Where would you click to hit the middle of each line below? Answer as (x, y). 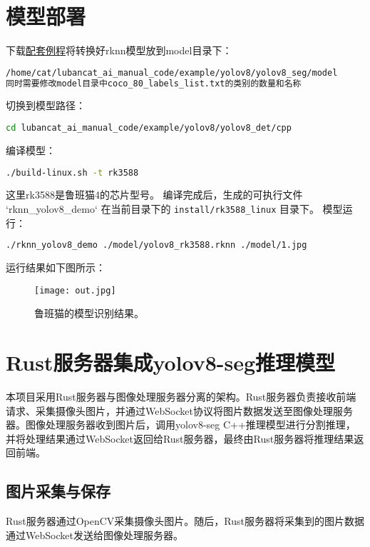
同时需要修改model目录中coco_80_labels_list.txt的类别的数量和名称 (154, 83)
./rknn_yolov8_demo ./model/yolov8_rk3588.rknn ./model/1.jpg (156, 245)
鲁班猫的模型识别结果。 (89, 313)
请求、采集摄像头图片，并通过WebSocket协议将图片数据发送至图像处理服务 (179, 410)
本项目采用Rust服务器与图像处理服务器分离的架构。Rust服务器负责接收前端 (181, 397)
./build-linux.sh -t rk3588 (72, 172)
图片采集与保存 (58, 491)
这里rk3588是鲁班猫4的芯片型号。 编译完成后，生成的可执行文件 (154, 195)
